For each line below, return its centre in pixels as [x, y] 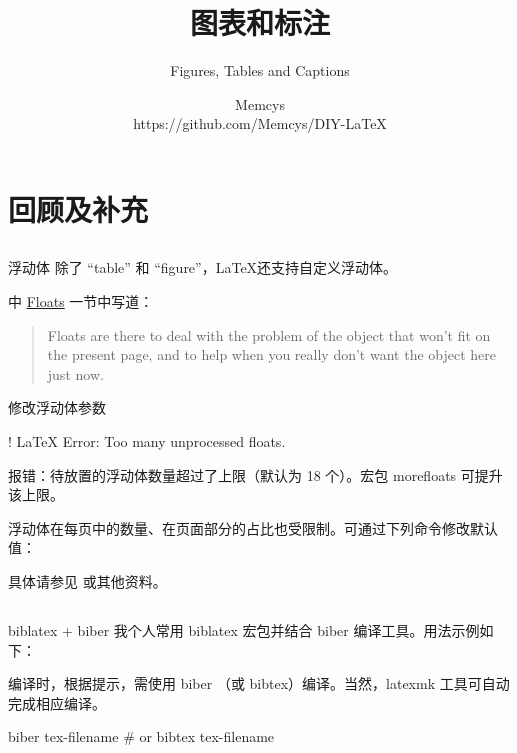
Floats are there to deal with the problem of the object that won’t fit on [269, 334]
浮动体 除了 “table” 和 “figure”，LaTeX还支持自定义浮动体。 [203, 267]
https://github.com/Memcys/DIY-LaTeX [260, 123]
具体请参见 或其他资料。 [87, 581]
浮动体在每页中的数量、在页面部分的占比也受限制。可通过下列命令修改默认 [253, 527]
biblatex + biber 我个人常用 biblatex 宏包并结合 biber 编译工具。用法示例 [244, 630]
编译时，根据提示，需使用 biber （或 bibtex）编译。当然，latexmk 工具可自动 [259, 683]
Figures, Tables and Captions [260, 70]
